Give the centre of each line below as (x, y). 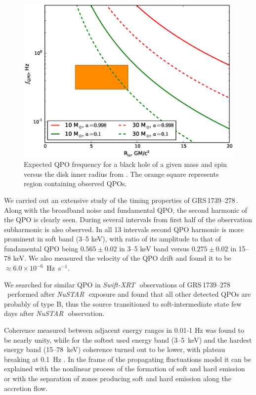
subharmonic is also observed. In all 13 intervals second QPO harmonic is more (124, 229)
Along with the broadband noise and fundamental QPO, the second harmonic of (126, 210)
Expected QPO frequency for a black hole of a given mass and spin (125, 164)
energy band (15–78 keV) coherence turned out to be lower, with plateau (115, 349)
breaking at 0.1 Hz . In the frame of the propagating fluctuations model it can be (128, 359)
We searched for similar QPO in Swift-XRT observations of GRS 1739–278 (117, 284)
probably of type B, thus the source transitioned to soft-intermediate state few (123, 303)
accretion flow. (26, 388)
